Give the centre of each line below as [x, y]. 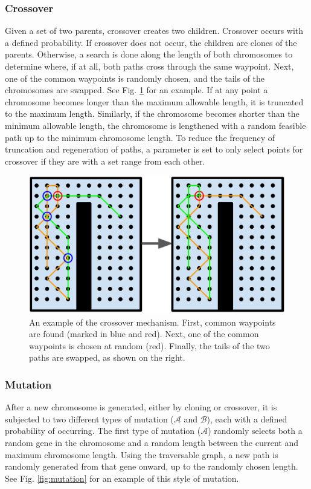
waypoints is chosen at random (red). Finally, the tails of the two [149, 345]
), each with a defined [247, 418]
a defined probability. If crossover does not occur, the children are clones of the [151, 42]
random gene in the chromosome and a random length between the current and [152, 443]
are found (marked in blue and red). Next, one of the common [144, 334]
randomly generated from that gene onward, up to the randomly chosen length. [152, 466]
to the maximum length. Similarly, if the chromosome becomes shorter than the [152, 113]
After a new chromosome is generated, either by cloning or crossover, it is [141, 407]
